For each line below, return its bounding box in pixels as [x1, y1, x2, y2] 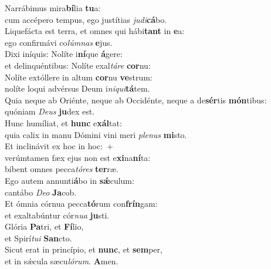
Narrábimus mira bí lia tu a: [5, 2, 101, 14]
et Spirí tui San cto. [5, 231, 72, 244]
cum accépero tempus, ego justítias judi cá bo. [5, 13, 167, 25]
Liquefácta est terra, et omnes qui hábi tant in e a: [5, 25, 185, 37]
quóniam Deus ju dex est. [5, 105, 95, 117]
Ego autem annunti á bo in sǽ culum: [5, 174, 134, 186]
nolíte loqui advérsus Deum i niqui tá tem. [5, 82, 150, 95]
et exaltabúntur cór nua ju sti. [5, 209, 110, 221]
